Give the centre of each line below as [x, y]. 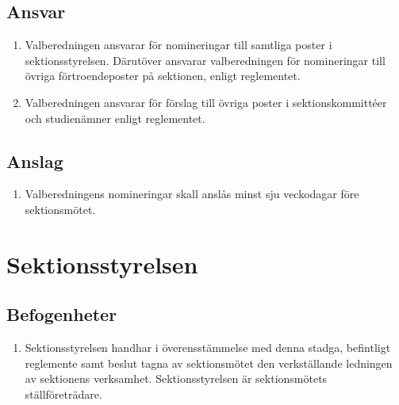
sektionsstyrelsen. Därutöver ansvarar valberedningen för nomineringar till [205, 60]
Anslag [35, 160]
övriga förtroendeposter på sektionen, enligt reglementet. [163, 76]
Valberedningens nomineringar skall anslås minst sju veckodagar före [192, 194]
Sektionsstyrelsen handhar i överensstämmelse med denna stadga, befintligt [208, 348]
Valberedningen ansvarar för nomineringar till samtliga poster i [178, 45]
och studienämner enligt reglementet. [115, 118]
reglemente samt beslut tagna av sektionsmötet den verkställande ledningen [209, 363]
